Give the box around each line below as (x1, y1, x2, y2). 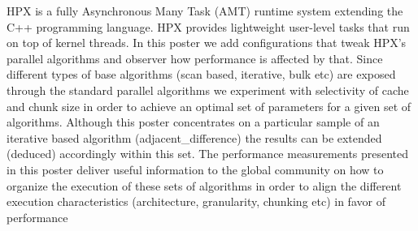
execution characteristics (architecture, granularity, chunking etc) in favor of (7, 193, 385, 210)
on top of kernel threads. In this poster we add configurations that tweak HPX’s (7, 34, 407, 51)
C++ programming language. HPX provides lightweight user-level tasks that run (7, 18, 410, 35)
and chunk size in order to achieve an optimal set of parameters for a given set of (7, 97, 411, 114)
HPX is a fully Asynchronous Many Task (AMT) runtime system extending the (7, 2, 403, 19)
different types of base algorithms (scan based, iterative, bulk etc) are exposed (7, 66, 396, 83)
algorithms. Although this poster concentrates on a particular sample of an (7, 113, 380, 130)
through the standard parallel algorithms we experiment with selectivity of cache (7, 81, 409, 98)
